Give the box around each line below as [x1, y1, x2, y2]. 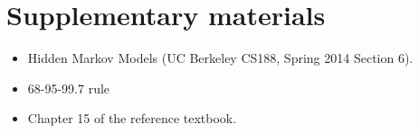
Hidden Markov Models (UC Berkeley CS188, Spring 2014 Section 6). [27, 49, 414, 67]
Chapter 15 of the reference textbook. [27, 109, 237, 128]
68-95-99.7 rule [27, 78, 110, 97]
